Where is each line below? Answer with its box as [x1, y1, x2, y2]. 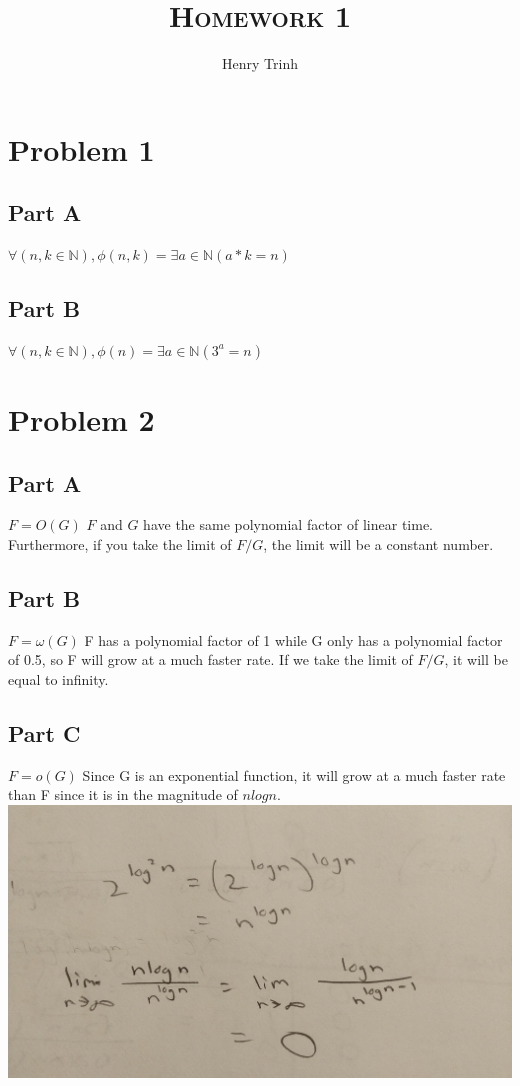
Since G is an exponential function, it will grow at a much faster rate [82, 764, 506, 785]
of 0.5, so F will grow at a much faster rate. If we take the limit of [8, 649, 413, 670]
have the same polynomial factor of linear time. [143, 514, 433, 535]
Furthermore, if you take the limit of [8, 534, 232, 555]
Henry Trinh [222, 53, 298, 74]
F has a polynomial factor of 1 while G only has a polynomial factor [84, 629, 503, 650]
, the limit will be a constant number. [263, 534, 494, 555]
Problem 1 [8, 128, 155, 169]
